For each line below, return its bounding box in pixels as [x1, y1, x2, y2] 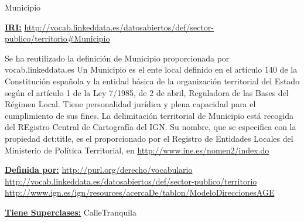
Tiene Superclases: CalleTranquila [5, 206, 136, 218]
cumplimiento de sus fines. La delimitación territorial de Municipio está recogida [5, 109, 293, 121]
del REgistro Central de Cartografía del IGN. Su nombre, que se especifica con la [5, 121, 296, 133]
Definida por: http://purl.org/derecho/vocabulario [5, 163, 193, 176]
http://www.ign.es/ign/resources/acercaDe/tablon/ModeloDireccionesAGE [5, 186, 275, 199]
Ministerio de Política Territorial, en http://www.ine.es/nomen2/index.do [5, 144, 269, 156]
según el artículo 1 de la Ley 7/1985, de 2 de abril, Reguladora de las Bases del [5, 86, 289, 98]
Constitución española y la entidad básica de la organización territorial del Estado [5, 74, 300, 87]
